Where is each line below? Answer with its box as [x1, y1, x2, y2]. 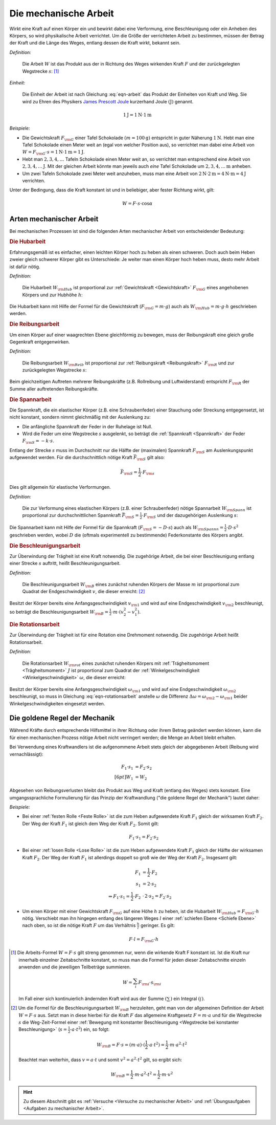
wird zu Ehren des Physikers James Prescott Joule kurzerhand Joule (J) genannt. [22, 98, 194, 104]
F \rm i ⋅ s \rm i [138, 980, 162, 987]
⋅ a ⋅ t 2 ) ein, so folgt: [70, 1026, 110, 1032]
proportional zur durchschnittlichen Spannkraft [22, 512, 121, 518]
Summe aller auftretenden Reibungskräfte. [9, 385, 99, 392]
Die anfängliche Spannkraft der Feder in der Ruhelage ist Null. [22, 423, 153, 429]
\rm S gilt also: [136, 455, 165, 462]
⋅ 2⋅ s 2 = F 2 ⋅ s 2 [142, 893, 172, 900]
